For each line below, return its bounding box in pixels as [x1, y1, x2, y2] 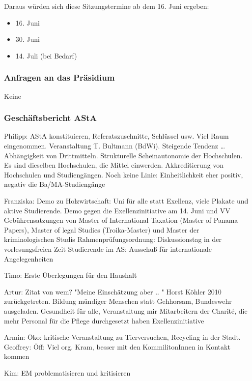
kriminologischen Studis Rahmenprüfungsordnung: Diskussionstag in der [4, 234, 222, 244]
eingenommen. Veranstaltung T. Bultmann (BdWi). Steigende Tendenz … [4, 141, 225, 150]
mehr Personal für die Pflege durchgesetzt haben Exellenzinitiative [4, 315, 204, 325]
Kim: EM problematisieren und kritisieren [4, 367, 131, 378]
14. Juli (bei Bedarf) [15, 50, 77, 60]
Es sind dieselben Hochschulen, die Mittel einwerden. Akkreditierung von [4, 160, 224, 170]
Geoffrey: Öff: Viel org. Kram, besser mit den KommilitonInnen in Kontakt [4, 341, 230, 352]
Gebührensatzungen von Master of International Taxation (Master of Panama [4, 215, 238, 225]
